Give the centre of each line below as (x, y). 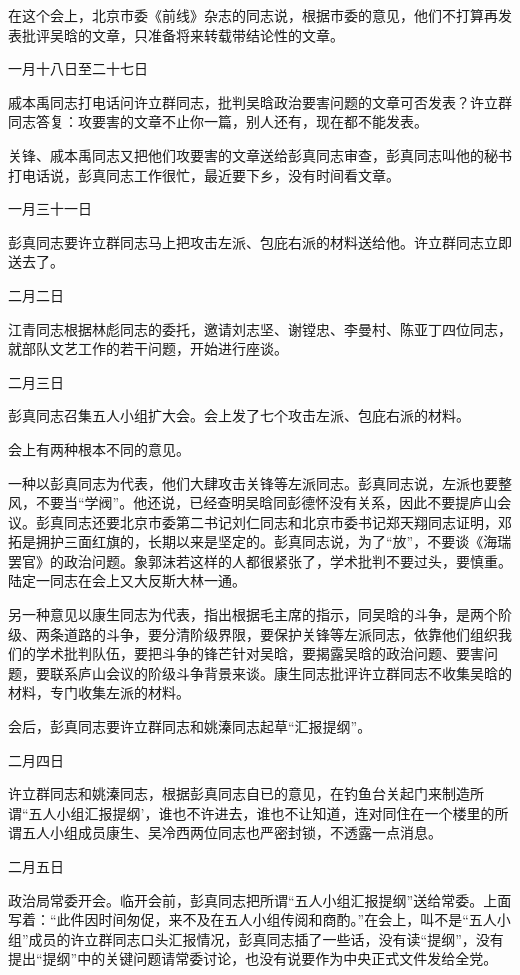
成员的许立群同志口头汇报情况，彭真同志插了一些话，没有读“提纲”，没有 (266, 938)
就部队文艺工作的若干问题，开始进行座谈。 (148, 348)
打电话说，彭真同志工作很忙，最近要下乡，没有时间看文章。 (204, 174)
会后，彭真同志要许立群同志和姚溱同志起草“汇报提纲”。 (190, 726)
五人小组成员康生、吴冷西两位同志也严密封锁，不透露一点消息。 (231, 832)
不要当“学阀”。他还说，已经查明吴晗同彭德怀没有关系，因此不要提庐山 (266, 502)
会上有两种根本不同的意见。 (99, 448)
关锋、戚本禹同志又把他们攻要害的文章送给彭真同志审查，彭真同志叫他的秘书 (260, 154)
